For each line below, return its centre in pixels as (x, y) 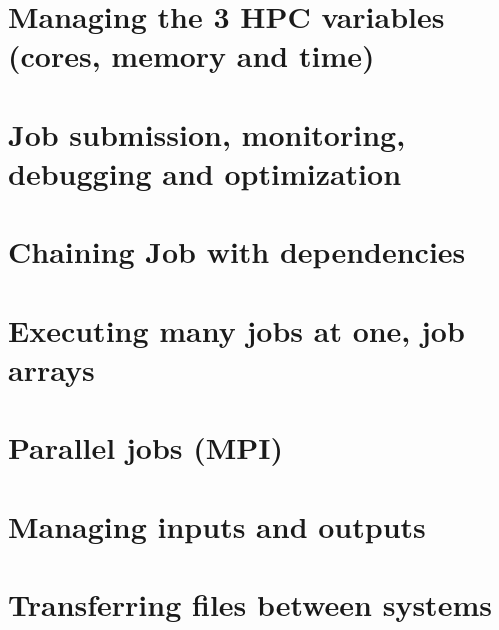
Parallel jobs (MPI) (146, 447)
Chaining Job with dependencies (237, 251)
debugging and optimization (205, 172)
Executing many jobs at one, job (236, 329)
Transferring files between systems (250, 604)
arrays (51, 368)
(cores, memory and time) (191, 55)
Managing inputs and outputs (217, 525)
